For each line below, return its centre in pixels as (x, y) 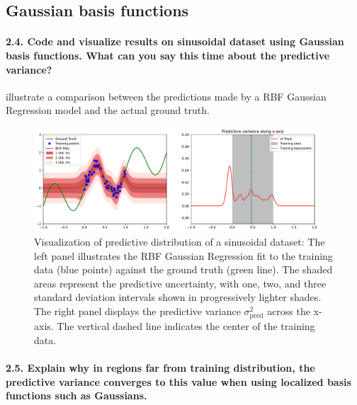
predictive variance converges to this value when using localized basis (178, 381)
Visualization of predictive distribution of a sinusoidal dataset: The (180, 242)
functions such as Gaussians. (76, 395)
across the (289, 311)
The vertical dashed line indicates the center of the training (186, 326)
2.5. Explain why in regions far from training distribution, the (160, 367)
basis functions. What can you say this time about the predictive (168, 55)
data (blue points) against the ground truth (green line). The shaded (183, 269)
